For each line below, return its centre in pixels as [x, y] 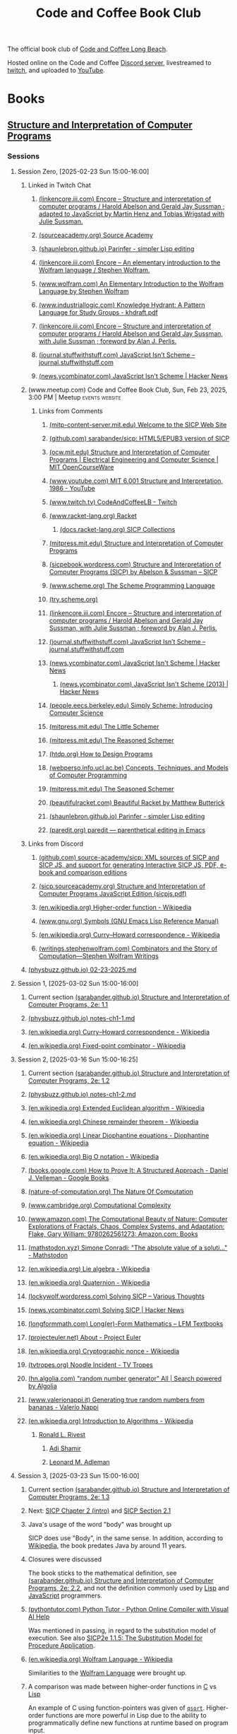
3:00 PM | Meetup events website [74, 397]
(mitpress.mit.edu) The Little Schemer [104, 727]
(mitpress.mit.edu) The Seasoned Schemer [111, 789]
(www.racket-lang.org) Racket [93, 516]
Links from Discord [55, 844]
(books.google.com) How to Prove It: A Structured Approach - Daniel [128, 1170]
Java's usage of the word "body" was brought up [99, 1525]
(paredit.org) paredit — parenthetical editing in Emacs [127, 830]
